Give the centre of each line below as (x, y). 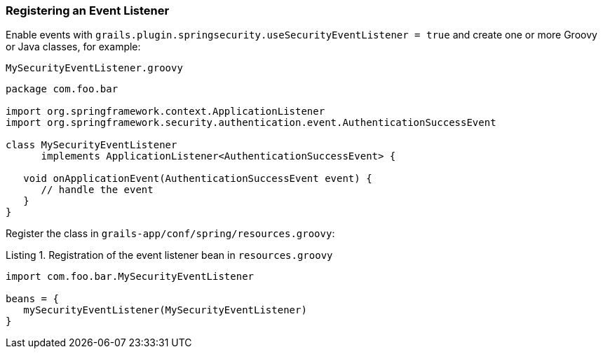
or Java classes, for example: (73, 47)
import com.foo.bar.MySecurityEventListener (130, 277)
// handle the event (97, 190)
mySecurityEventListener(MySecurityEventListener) (165, 310)
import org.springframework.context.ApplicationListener (165, 112)
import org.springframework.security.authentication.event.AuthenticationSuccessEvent (251, 123)
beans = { (32, 299)
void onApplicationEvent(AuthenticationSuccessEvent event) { (198, 179)
